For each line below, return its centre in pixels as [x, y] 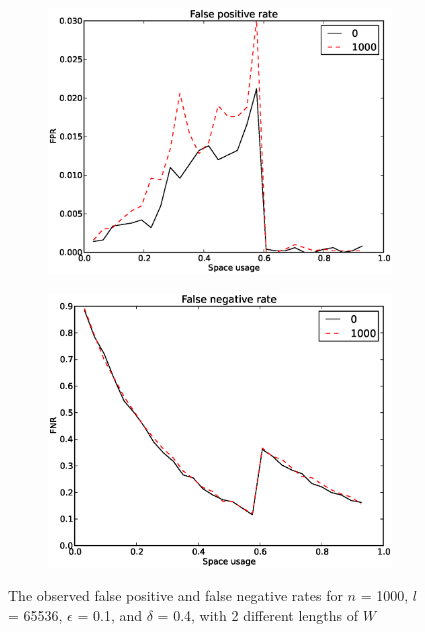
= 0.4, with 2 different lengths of [257, 614]
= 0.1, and [110, 614]
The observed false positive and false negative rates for [175, 595]
